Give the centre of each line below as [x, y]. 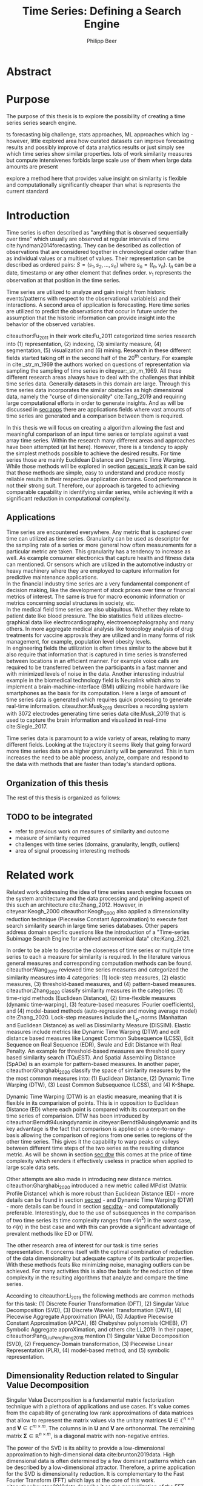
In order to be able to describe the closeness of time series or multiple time [100, 950]
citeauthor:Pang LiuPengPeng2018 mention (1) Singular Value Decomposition [98, 1337]
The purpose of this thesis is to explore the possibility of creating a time [96, 116]
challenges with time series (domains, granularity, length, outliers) [97, 844]
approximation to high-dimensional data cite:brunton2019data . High [91, 1454]
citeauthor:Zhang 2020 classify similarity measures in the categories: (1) [95, 991]
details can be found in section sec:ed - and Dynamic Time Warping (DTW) [100, 1200]
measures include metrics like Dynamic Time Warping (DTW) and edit [93, 1032]
